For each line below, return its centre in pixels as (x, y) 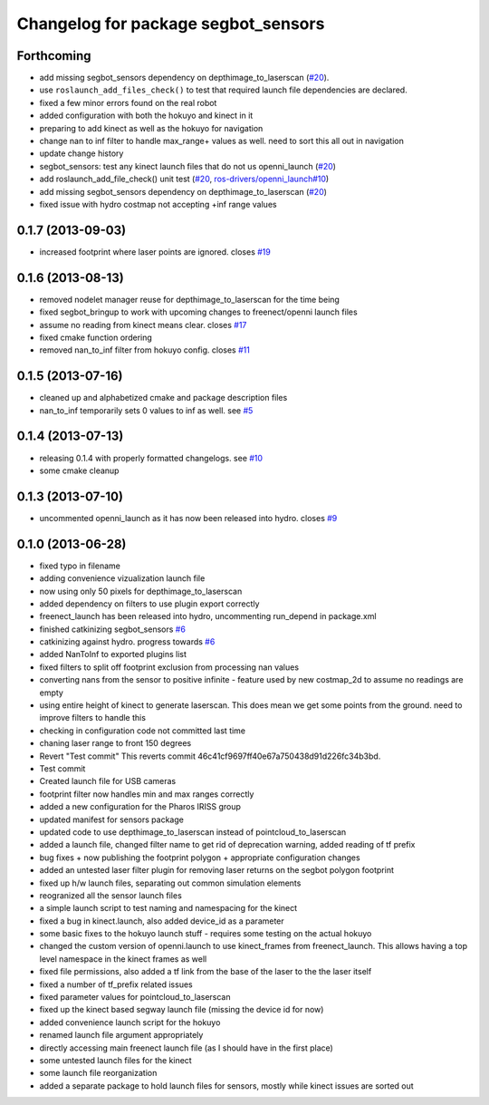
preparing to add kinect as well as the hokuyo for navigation (151, 128)
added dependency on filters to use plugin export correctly (149, 604)
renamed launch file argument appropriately (121, 1035)
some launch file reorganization (98, 1073)
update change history (81, 153)
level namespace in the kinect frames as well (123, 959)
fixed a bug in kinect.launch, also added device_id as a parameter (162, 921)
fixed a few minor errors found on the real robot (128, 102)
